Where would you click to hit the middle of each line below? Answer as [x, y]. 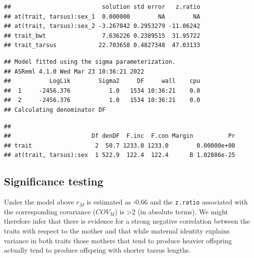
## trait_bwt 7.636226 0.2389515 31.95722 [102, 36]
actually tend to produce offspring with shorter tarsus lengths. [97, 250]
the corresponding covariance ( [50, 211]
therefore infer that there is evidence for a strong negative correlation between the [127, 221]
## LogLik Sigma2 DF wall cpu [102, 81]
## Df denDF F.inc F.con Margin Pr [120, 136]
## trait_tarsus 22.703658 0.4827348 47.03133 [102, 45]
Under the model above [39, 202]
